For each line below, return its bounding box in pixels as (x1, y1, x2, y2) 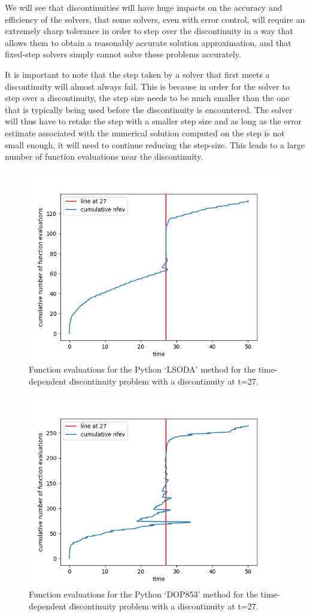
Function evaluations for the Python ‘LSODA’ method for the (29, 363, 256, 376)
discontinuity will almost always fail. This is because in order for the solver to (5, 80, 290, 92)
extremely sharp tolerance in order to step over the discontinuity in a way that (5, 25, 293, 37)
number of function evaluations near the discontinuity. (5, 150, 203, 163)
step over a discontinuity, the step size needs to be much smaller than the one (5, 92, 290, 104)
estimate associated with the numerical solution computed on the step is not (5, 126, 285, 139)
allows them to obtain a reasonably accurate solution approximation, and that (5, 36, 291, 48)
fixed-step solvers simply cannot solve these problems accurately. (5, 48, 241, 60)
